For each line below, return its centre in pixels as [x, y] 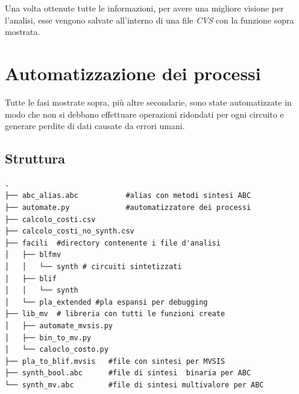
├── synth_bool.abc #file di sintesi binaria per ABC [128, 373]
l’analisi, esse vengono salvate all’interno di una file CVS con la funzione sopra [149, 20]
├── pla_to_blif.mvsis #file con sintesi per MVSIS [115, 361]
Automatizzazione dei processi [133, 73]
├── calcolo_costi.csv [50, 219]
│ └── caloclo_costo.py [57, 350]
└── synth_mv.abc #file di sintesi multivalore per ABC [134, 385]
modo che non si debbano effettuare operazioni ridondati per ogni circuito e [144, 114]
